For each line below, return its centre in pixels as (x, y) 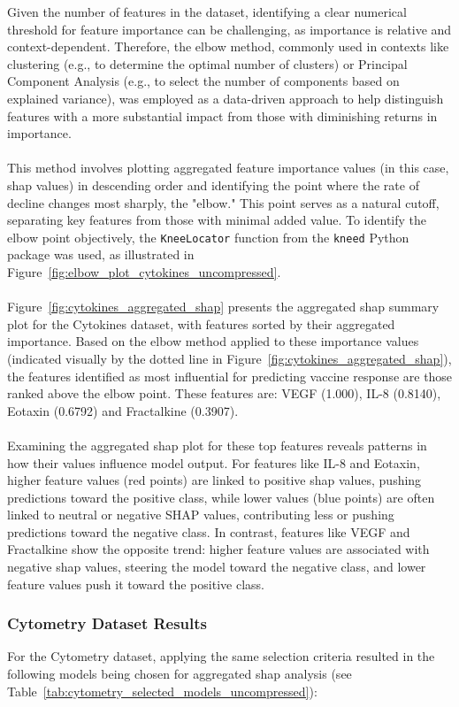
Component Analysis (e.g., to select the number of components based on (203, 81)
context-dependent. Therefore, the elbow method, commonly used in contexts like (228, 46)
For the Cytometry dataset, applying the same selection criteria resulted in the (221, 656)
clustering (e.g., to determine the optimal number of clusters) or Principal (207, 63)
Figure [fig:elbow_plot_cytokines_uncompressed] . (144, 271)
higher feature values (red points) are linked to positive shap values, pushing (214, 480)
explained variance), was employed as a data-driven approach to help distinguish (226, 98)
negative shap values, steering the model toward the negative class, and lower (217, 567)
